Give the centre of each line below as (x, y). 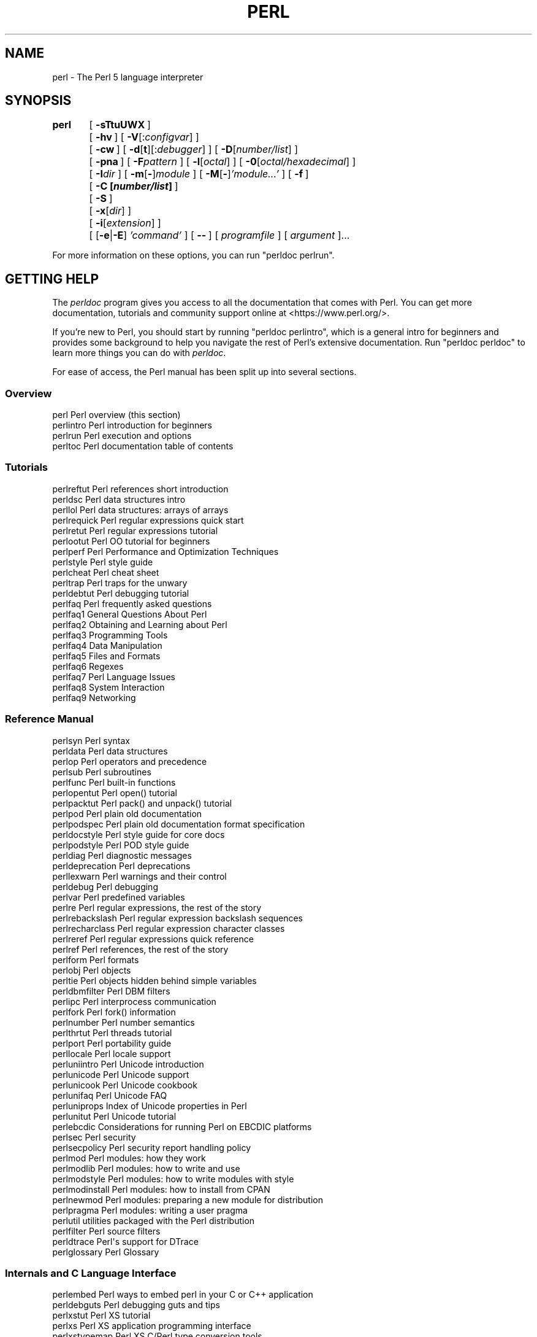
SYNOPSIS (38, 101)
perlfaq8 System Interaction (109, 687)
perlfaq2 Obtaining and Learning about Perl (140, 624)
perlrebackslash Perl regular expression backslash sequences (177, 918)
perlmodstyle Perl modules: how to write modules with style (173, 1179)
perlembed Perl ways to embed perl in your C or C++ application (183, 1295)
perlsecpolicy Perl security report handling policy (152, 1147)
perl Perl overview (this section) (116, 415)
